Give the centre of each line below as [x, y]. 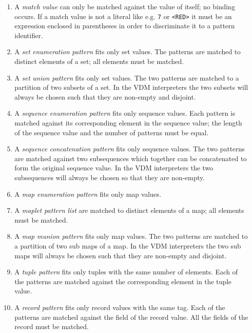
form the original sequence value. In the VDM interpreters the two [114, 168]
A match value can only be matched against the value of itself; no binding [125, 6]
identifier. [29, 35]
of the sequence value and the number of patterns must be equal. [111, 132]
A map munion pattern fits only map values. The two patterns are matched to [131, 236]
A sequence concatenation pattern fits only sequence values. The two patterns [129, 149]
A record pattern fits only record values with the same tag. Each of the [120, 307]
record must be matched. [51, 326]
